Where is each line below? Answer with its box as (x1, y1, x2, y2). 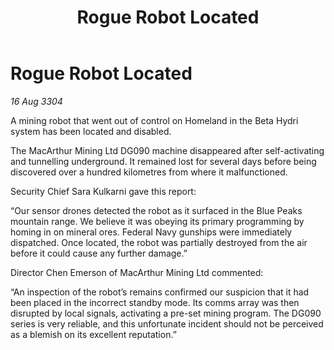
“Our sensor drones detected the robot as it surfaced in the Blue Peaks (10, 204, 303, 216)
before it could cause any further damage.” (10, 247, 188, 259)
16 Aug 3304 (10, 95, 63, 107)
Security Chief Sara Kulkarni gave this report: (10, 185, 197, 197)
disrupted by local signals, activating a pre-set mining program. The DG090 (10, 307, 322, 319)
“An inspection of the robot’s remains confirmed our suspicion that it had (10, 286, 310, 298)
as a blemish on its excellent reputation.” (10, 328, 177, 340)
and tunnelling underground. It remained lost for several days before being (10, 155, 317, 167)
